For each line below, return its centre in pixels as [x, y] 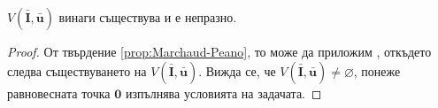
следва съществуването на [77, 70]
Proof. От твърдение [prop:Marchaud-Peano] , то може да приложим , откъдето [219, 51]
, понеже [377, 70]
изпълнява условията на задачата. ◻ [223, 93]
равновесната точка [59, 93]
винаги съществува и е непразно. [148, 17]
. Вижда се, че [237, 70]
